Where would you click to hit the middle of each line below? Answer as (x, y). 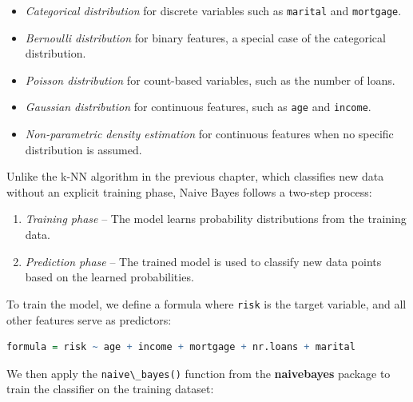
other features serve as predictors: (89, 319)
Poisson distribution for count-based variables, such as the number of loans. (210, 80)
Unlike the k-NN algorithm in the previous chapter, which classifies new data (195, 176)
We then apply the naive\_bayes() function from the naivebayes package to (199, 373)
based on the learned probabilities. (109, 277)
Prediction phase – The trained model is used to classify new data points (203, 261)
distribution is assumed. (83, 149)
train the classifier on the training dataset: (110, 389)
